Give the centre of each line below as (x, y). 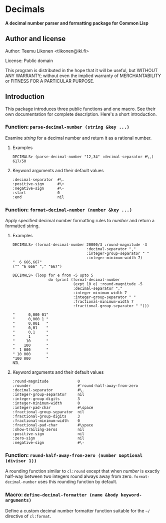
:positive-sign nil (48, 434)
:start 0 (36, 193)
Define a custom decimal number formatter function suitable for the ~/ (77, 510)
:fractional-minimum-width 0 (46, 421)
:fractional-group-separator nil (48, 412)
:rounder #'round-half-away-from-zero (75, 386)
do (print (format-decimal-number (84, 280)
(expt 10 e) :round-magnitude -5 (108, 284)
